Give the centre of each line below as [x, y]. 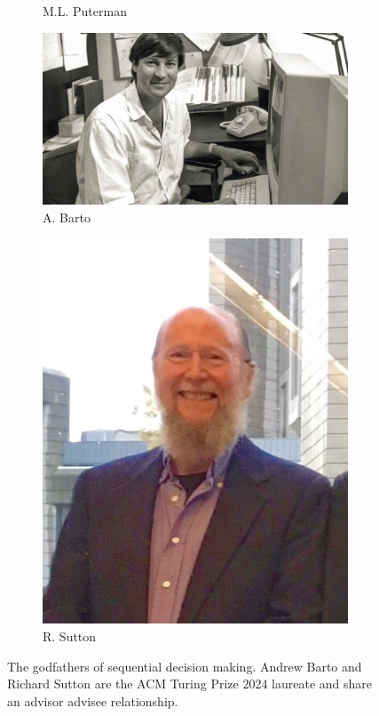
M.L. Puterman [85, 11]
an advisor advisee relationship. [93, 700]
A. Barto [67, 217]
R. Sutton [70, 636]
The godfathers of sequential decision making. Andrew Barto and [185, 666]
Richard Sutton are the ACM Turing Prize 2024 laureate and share [189, 684]
